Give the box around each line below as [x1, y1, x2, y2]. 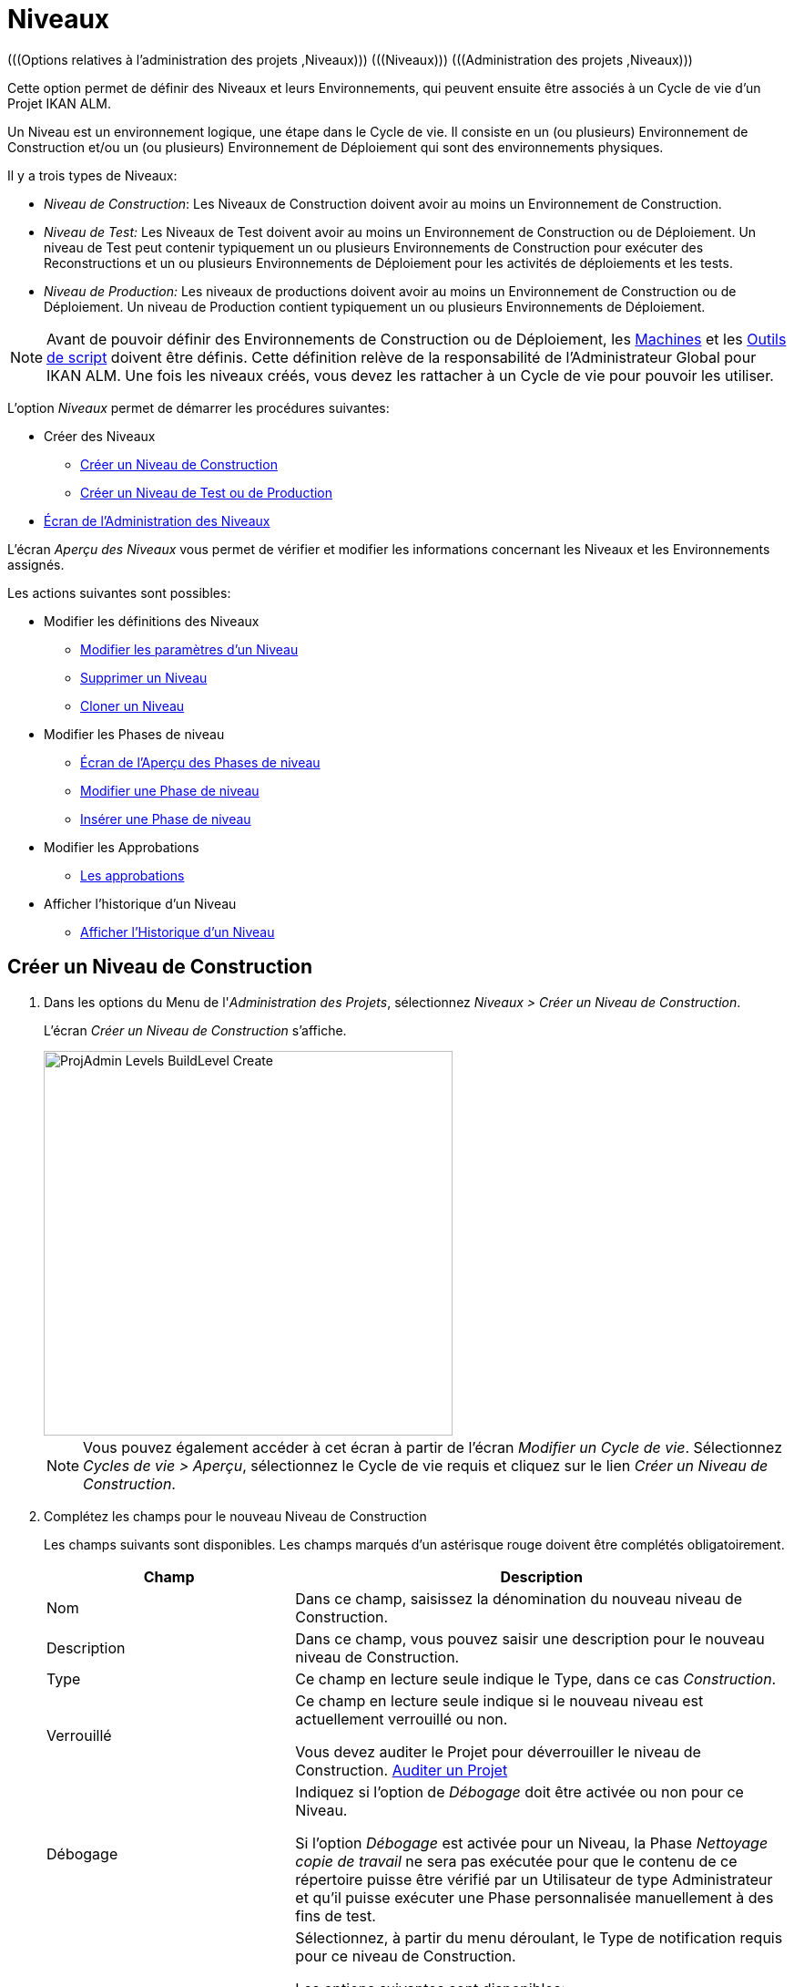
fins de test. [295, 1906, 376, 1925]
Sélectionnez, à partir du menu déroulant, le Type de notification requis [295, 1928, 783, 1947]
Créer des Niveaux [44, 427, 156, 444]
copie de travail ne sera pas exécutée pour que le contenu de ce [295, 1851, 738, 1870]
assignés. [7, 556, 65, 572]
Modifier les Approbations [44, 839, 199, 855]
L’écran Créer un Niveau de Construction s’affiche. [44, 1022, 347, 1038]
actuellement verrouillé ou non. [295, 1709, 508, 1728]
